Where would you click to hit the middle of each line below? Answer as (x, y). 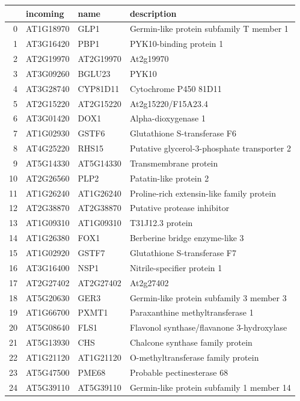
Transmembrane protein (174, 163)
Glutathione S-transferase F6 (183, 133)
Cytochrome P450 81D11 (176, 88)
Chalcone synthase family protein (191, 342)
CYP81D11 (99, 88)
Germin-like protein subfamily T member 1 (209, 29)
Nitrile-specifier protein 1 (176, 267)
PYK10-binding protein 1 (176, 44)
